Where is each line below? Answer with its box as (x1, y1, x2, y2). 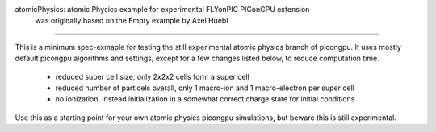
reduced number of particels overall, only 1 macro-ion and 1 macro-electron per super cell (55, 83, 354, 93)
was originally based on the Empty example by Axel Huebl (35, 16, 228, 26)
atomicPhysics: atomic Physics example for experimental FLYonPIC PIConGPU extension (15, 5, 310, 14)
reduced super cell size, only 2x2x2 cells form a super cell (55, 72, 249, 81)
